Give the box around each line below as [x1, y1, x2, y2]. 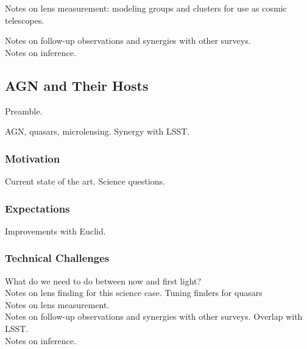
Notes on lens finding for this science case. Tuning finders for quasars [5, 286, 263, 299]
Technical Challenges [5, 250, 110, 266]
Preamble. [5, 104, 43, 117]
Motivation [5, 150, 60, 166]
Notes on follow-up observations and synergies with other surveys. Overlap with [5, 310, 303, 323]
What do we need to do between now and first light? [5, 274, 202, 287]
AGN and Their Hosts [5, 76, 149, 94]
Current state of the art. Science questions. [5, 174, 165, 187]
